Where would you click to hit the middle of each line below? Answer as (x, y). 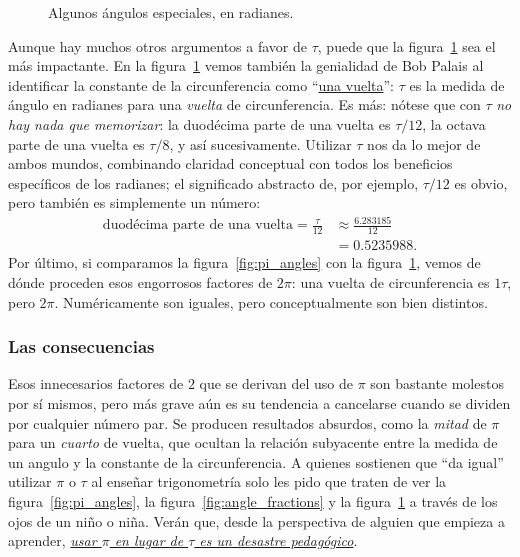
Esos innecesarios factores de (96, 383)
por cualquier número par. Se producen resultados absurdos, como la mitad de (247, 422)
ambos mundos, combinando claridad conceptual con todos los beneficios (230, 163)
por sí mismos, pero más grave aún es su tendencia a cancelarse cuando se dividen (259, 402)
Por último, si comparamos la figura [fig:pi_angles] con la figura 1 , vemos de (244, 262)
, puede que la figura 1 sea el (406, 45)
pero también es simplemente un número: (134, 202)
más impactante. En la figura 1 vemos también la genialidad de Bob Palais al (246, 65)
